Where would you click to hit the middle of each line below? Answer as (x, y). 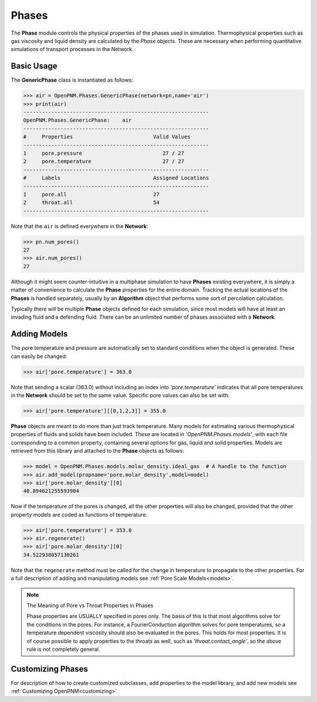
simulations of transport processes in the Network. (72, 49)
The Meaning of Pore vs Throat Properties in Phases (90, 606)
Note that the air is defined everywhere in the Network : (80, 226)
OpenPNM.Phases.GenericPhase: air (77, 120)
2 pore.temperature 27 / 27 (104, 161)
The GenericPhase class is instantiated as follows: (72, 80)
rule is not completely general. (63, 649)
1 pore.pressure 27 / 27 (104, 153)
